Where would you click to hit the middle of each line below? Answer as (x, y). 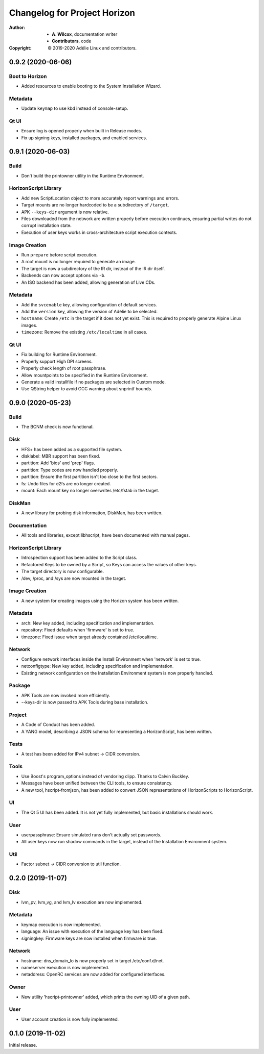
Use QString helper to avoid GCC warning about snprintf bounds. (87, 389)
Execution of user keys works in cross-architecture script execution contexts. (99, 232)
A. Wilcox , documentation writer (85, 34)
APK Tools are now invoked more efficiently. (66, 695)
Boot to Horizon (28, 76)
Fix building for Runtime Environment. (59, 354)
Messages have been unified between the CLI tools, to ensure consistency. (97, 783)
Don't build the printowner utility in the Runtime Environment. (83, 176)
